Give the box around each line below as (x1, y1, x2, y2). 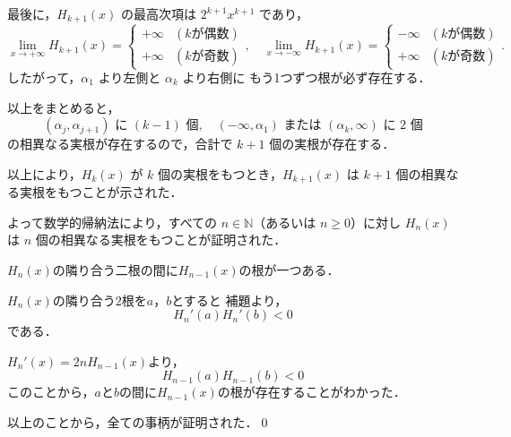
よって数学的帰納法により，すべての (7, 212, 218, 231)
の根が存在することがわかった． (217, 382, 406, 401)
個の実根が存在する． (269, 134, 395, 153)
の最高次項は (120, 4, 196, 22)
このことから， (7, 382, 95, 401)
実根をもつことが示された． (19, 183, 183, 201)
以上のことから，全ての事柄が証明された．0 (7, 413, 268, 431)
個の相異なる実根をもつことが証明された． (35, 230, 287, 249)
